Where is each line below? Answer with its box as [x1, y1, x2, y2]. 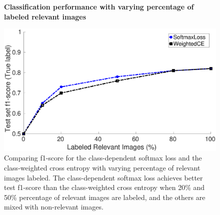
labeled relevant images [4, 11, 86, 21]
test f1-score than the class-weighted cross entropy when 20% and [4, 182, 205, 192]
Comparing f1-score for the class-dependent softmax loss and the [4, 152, 202, 163]
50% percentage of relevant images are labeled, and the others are [4, 191, 205, 202]
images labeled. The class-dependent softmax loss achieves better [4, 172, 203, 182]
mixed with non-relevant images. [4, 201, 103, 212]
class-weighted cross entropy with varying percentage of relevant [4, 162, 200, 173]
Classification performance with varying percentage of [4, 1, 194, 11]
